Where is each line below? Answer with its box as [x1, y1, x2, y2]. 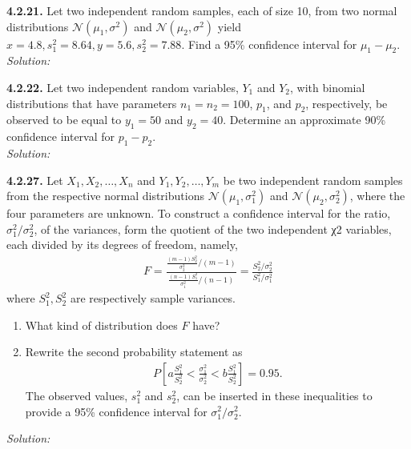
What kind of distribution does [25, 316, 178, 333]
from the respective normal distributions [6, 187, 204, 204]
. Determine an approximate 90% [223, 111, 386, 128]
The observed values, [25, 387, 128, 403]
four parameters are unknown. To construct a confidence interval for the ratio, [6, 205, 391, 222]
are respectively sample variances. [70, 290, 236, 307]
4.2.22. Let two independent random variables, [6, 78, 239, 95]
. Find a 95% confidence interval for [181, 35, 357, 52]
